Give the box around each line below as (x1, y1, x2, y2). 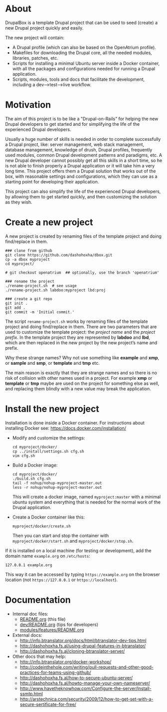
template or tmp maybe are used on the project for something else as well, (5, 380, 160, 386)
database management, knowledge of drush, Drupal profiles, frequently (5, 146, 153, 153)
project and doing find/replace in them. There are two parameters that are (5, 324, 157, 330)
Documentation (5, 594, 71, 605)
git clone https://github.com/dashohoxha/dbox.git (5, 253, 113, 258)
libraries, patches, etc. (12, 55, 59, 61)
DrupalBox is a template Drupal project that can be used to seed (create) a (5, 20, 158, 26)
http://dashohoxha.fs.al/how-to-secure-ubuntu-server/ (19, 674, 133, 680)
